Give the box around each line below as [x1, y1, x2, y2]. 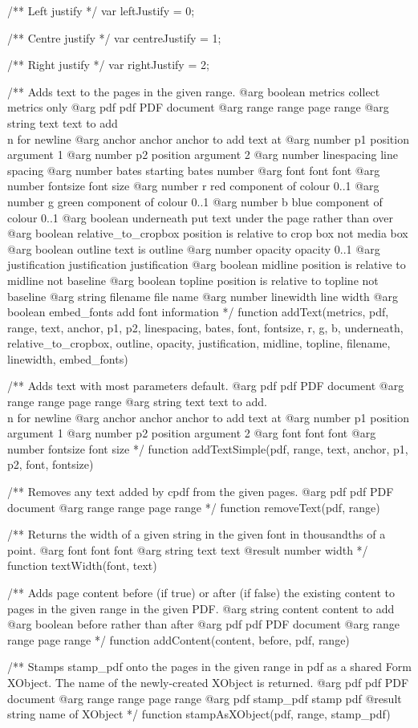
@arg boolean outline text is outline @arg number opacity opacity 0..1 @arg [7, 240, 380, 257]
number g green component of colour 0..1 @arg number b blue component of [7, 193, 383, 209]
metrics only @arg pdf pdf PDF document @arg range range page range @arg [7, 99, 389, 116]
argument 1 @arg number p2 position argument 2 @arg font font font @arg [7, 425, 376, 441]
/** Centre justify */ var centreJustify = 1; [7, 29, 221, 46]
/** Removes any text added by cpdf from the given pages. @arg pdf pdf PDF [7, 483, 394, 500]
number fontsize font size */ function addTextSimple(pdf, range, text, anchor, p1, [7, 440, 408, 457]
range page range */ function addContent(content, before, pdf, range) [7, 631, 350, 648]
